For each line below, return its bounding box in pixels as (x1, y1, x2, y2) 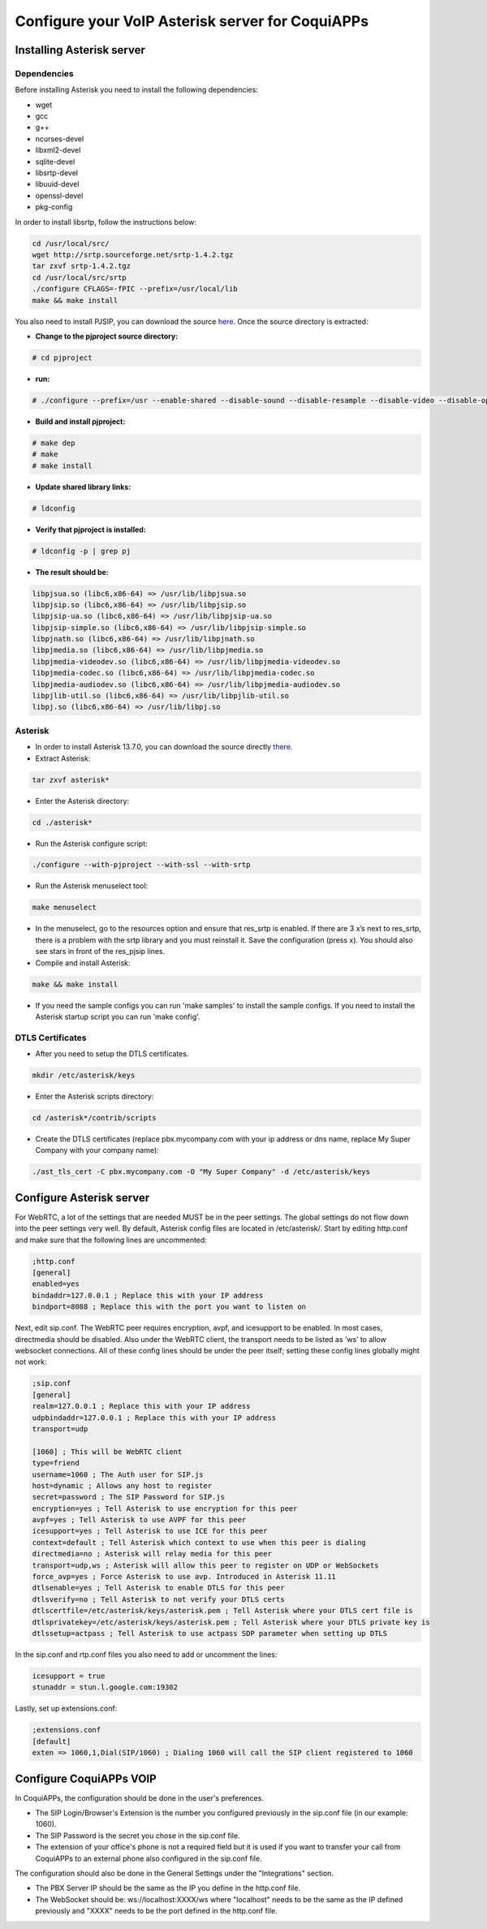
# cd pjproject (32, 353, 93, 362)
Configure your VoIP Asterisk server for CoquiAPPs (15, 12, 369, 30)
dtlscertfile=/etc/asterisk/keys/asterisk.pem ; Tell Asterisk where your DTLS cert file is (32, 1606, 413, 1616)
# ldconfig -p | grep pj (32, 546, 131, 555)
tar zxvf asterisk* (32, 775, 110, 784)
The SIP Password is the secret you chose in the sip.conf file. (35, 1831, 240, 1841)
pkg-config (35, 202, 73, 212)
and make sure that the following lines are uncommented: (15, 1235, 207, 1245)
